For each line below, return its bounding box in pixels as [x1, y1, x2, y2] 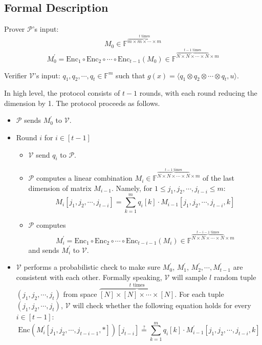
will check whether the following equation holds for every [73, 300, 251, 311]
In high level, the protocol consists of [4, 88, 120, 98]
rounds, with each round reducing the [139, 88, 257, 98]
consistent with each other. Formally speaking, [16, 272, 162, 283]
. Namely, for [112, 182, 152, 193]
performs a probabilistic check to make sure [24, 262, 161, 272]
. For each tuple [174, 289, 224, 299]
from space [63, 289, 97, 299]
